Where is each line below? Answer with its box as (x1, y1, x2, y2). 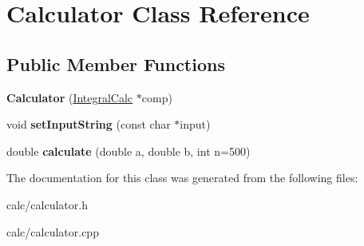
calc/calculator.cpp (6, 223, 99, 240)
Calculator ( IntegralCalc (6, 89, 133, 105)
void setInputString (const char (6, 116, 171, 133)
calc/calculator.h (6, 196, 88, 212)
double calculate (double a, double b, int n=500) (6, 142, 251, 159)
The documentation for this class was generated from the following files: (6, 169, 358, 186)
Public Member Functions (6, 51, 225, 76)
